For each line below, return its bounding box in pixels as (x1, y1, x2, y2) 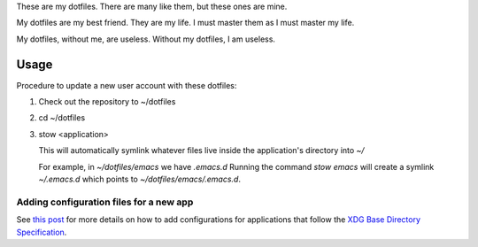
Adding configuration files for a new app (16, 196, 194, 208)
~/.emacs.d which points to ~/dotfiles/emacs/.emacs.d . (38, 174, 241, 185)
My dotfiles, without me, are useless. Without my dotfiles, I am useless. (16, 34, 276, 44)
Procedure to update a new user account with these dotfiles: (16, 80, 237, 90)
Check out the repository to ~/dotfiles (38, 96, 176, 107)
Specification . (16, 227, 67, 237)
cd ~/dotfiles (38, 112, 86, 123)
